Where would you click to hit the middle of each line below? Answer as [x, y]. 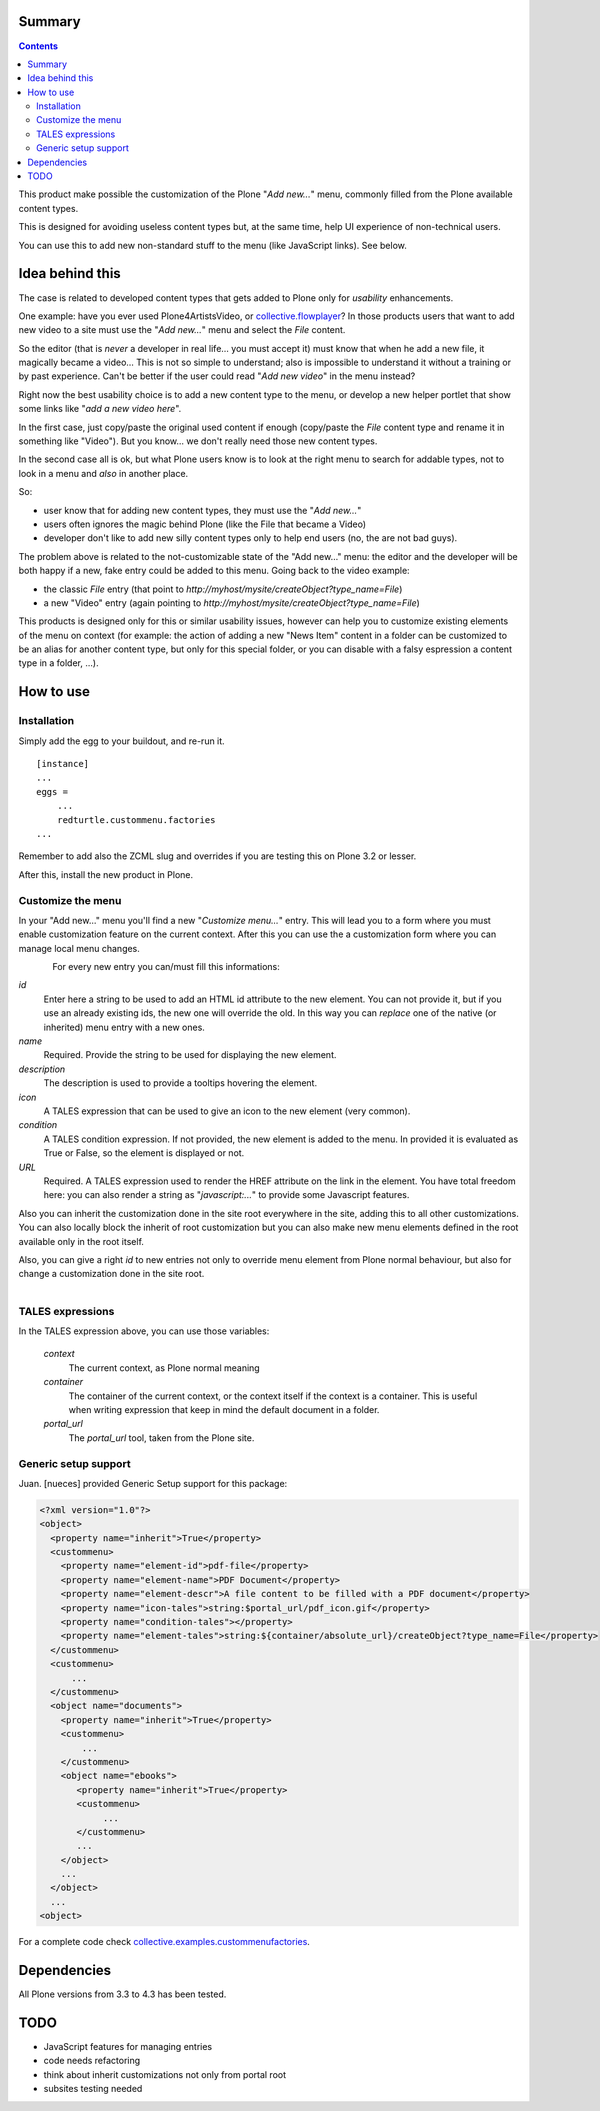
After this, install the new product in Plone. [106, 874]
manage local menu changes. [79, 948]
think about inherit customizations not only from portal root [165, 2074]
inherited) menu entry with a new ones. [124, 1027]
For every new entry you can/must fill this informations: [166, 967]
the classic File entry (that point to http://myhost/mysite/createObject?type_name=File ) [223, 589]
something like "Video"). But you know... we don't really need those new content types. [198, 441]
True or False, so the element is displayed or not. [144, 1153]
